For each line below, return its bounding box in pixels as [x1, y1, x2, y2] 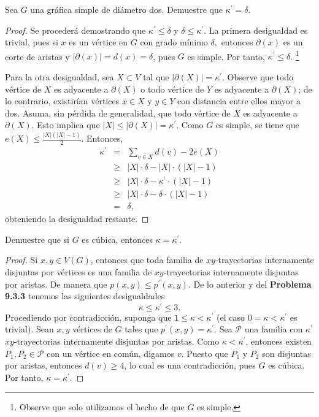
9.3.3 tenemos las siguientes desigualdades [5, 289, 165, 302]
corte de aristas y [5, 50, 70, 63]
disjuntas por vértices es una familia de [5, 266, 152, 278]
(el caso [217, 310, 245, 323]
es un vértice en [69, 36, 128, 48]
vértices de [72, 323, 112, 335]
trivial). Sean [5, 323, 54, 335]
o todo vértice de [140, 82, 204, 95]
